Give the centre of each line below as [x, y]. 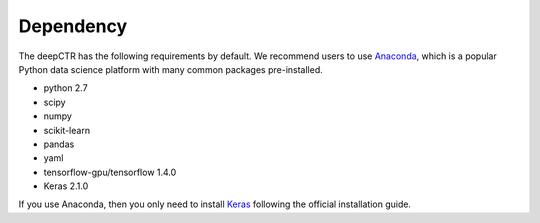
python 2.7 [66, 88]
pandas [59, 144]
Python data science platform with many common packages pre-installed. [171, 69]
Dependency [73, 26]
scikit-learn [66, 130]
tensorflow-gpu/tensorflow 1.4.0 [110, 172]
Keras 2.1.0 [66, 186]
